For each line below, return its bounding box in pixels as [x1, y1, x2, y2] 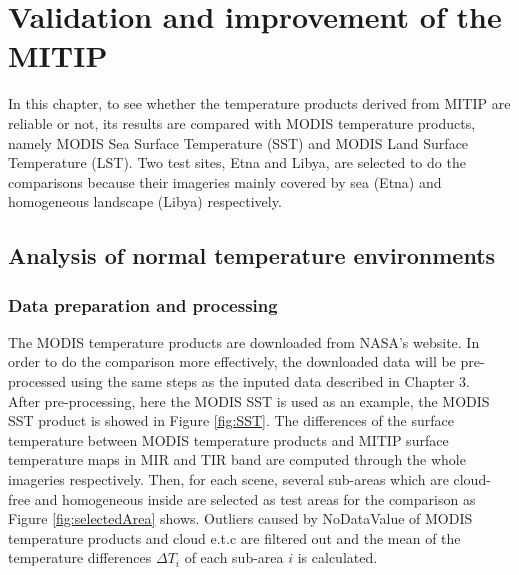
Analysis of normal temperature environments [8, 240, 496, 271]
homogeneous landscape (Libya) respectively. [8, 191, 282, 212]
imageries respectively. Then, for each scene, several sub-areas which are [8, 469, 449, 490]
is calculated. [297, 547, 378, 568]
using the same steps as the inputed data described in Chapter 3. [70, 371, 470, 392]
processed [8, 371, 67, 392]
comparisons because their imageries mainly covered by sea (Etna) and [8, 171, 442, 192]
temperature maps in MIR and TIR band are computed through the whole [8, 449, 466, 470]
